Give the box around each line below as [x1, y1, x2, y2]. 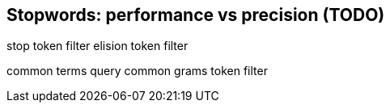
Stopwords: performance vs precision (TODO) [6, 5, 385, 25]
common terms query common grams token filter [6, 64, 268, 78]
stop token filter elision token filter [6, 39, 189, 53]
